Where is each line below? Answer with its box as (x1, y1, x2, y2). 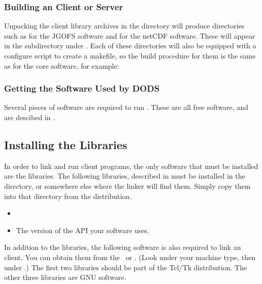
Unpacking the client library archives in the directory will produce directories (4, 20, 245, 31)
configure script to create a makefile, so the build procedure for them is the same (4, 50, 256, 61)
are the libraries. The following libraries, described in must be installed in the (4, 171, 245, 181)
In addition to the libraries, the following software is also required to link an (4, 242, 241, 252)
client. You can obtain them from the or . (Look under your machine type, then (4, 251, 256, 262)
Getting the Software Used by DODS (4, 82, 160, 95)
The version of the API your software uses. (16, 224, 149, 235)
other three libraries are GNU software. (4, 272, 126, 282)
